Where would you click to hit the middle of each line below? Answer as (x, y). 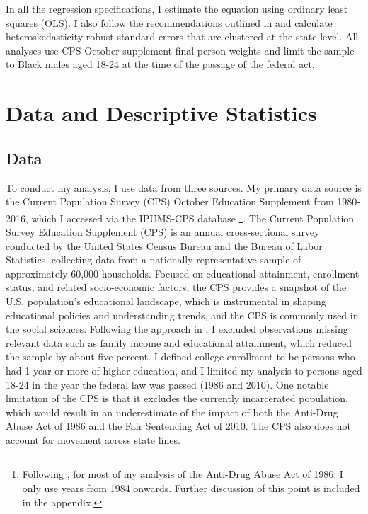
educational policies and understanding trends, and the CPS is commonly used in (182, 315)
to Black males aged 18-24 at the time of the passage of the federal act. (160, 64)
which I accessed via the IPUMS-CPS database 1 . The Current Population (193, 217)
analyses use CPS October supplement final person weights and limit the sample (180, 50)
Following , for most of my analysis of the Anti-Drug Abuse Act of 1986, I (183, 474)
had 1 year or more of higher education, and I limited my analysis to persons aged (184, 370)
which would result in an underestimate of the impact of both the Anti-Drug (172, 412)
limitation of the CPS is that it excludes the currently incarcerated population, (177, 398)
